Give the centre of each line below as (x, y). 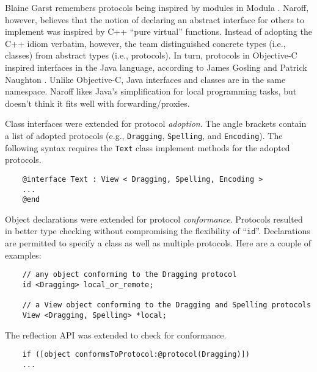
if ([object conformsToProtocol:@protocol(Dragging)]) (136, 355)
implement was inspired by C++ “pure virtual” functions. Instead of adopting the (158, 31)
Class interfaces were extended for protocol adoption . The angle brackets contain (156, 123)
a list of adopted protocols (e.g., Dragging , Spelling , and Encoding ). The (144, 135)
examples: (23, 255)
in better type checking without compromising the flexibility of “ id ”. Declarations (158, 231)
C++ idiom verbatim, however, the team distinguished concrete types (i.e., (145, 43)
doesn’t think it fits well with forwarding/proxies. (97, 103)
